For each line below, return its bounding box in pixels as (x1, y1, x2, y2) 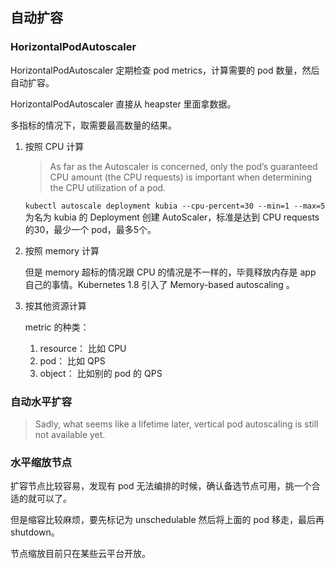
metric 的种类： (24, 321, 90, 333)
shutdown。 (10, 526, 60, 538)
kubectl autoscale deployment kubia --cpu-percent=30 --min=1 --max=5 (24, 201, 326, 211)
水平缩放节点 (10, 455, 73, 469)
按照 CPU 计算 (24, 140, 85, 152)
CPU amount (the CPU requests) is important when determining (49, 171, 313, 183)
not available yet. (34, 428, 106, 440)
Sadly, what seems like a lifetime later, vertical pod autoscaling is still (34, 418, 319, 430)
